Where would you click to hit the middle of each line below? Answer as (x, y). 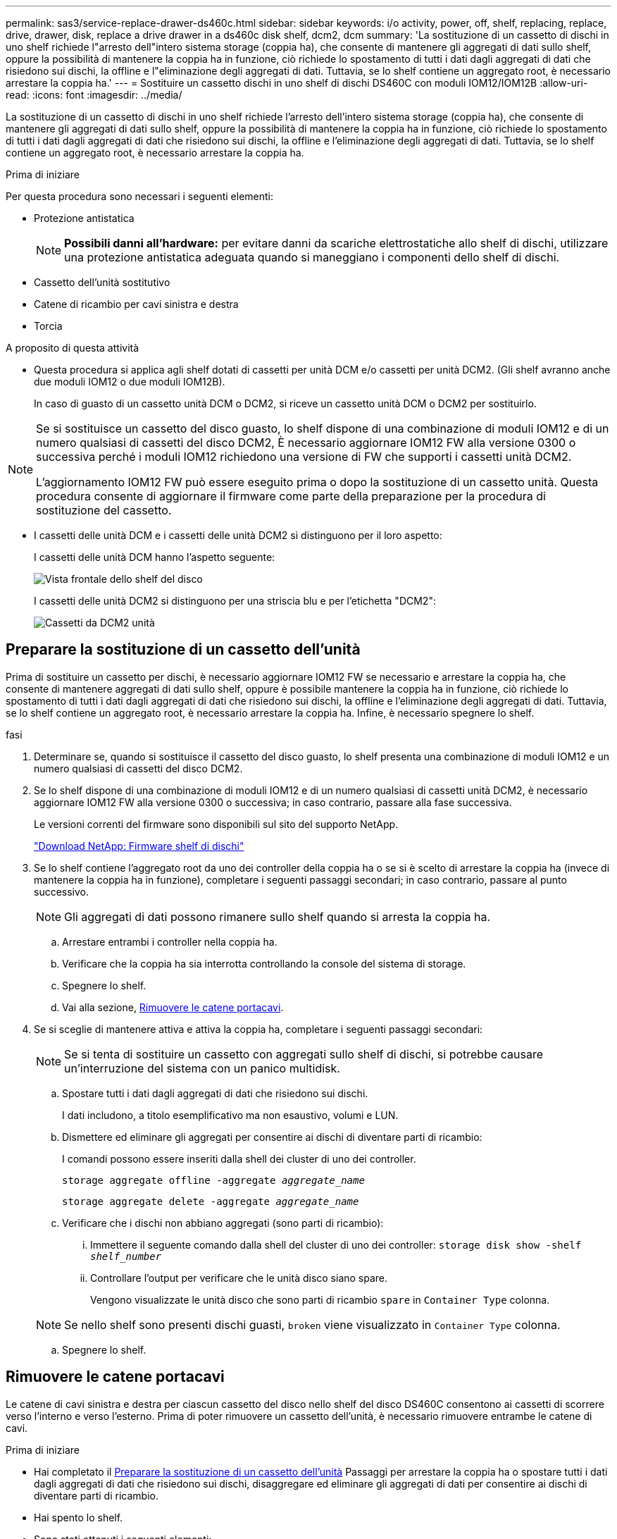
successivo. (62, 891)
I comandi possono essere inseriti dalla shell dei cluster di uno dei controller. (239, 1158)
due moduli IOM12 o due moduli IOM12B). (130, 382)
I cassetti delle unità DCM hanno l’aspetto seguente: (155, 557)
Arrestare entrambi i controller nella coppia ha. (170, 941)
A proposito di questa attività (73, 348)
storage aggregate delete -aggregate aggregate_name (211, 1201)
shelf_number (126, 1256)
